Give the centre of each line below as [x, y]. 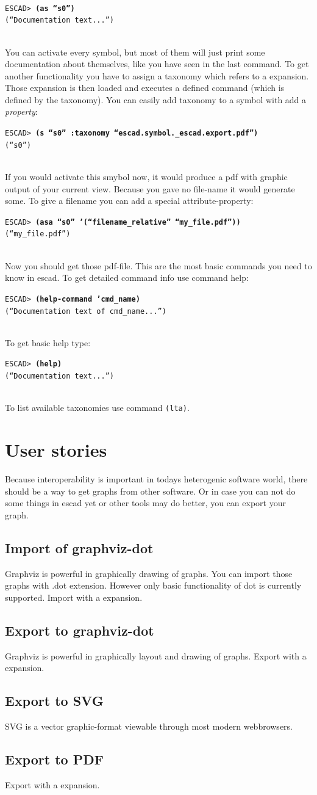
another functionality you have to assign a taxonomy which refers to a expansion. [157, 75]
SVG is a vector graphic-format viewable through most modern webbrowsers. [149, 726]
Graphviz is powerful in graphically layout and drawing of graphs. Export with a [156, 655]
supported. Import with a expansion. [74, 597]
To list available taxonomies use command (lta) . [97, 408]
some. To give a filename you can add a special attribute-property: [129, 201]
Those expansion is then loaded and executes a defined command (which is [145, 88]
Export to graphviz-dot [80, 630]
